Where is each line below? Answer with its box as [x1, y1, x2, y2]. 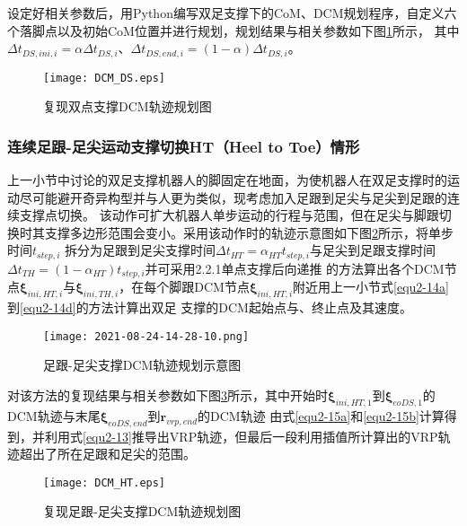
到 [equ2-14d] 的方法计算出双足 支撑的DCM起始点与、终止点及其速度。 [7, 298, 412, 317]
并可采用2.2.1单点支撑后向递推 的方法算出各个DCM [145, 259, 445, 277]
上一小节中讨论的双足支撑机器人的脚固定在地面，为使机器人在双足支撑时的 [7, 171, 447, 189]
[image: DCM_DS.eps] [43, 71, 166, 84]
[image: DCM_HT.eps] [43, 476, 166, 489]
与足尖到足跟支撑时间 [309, 241, 436, 259]
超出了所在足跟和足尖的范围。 [19, 444, 196, 463]
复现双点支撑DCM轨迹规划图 [43, 97, 212, 116]
